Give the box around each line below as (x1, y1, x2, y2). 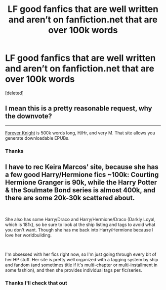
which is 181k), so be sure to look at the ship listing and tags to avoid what (5, 222, 156, 228)
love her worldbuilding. (5, 232, 52, 238)
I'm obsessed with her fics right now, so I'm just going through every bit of (5, 251, 157, 257)
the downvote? (5, 112, 52, 120)
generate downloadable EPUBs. (5, 135, 70, 141)
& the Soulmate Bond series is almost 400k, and (5, 186, 156, 194)
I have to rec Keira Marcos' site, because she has (5, 163, 159, 172)
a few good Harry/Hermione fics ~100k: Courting (5, 171, 159, 179)
